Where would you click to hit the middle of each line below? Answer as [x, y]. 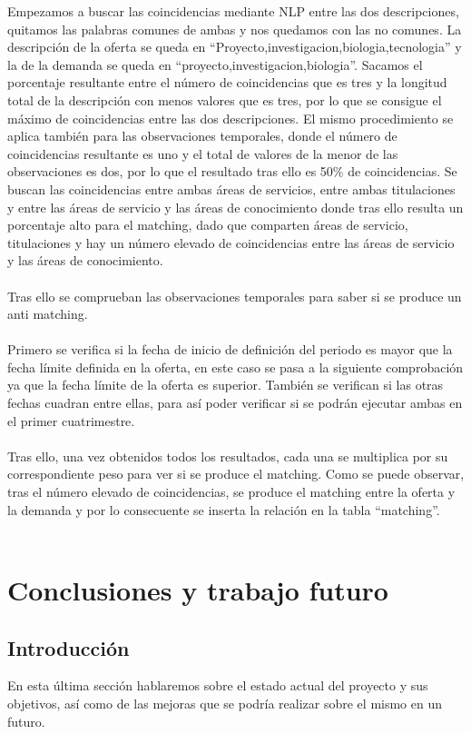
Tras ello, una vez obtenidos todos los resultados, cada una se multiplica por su [228, 456]
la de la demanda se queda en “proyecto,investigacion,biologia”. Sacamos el [215, 64]
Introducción [69, 647]
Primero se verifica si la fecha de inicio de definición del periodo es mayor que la [230, 349]
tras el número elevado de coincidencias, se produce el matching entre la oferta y [231, 492]
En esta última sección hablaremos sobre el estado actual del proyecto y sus [218, 685]
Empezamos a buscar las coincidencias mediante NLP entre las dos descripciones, [233, 11]
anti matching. [48, 314]
